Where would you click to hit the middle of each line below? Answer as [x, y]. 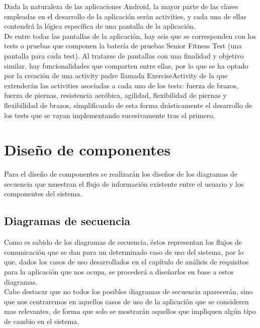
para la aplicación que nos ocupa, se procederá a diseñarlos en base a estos [119, 272]
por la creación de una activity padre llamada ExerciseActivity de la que [116, 75]
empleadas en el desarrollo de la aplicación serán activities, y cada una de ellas [125, 16]
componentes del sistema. [43, 194]
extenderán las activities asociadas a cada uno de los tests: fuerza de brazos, [121, 85]
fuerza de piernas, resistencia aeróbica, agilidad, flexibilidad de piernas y [115, 95]
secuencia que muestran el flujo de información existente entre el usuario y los [124, 183]
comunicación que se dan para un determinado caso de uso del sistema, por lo [124, 252]
